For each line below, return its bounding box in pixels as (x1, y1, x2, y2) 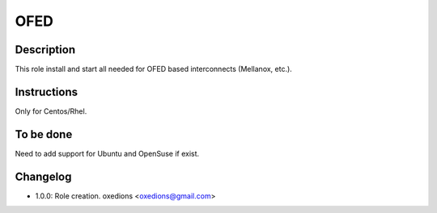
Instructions (15, 85, 78, 98)
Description (15, 43, 76, 56)
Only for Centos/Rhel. (15, 106, 87, 116)
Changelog (15, 169, 72, 183)
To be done (15, 127, 73, 141)
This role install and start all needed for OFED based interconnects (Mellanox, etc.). (15, 65, 293, 74)
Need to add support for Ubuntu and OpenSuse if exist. (15, 148, 200, 158)
